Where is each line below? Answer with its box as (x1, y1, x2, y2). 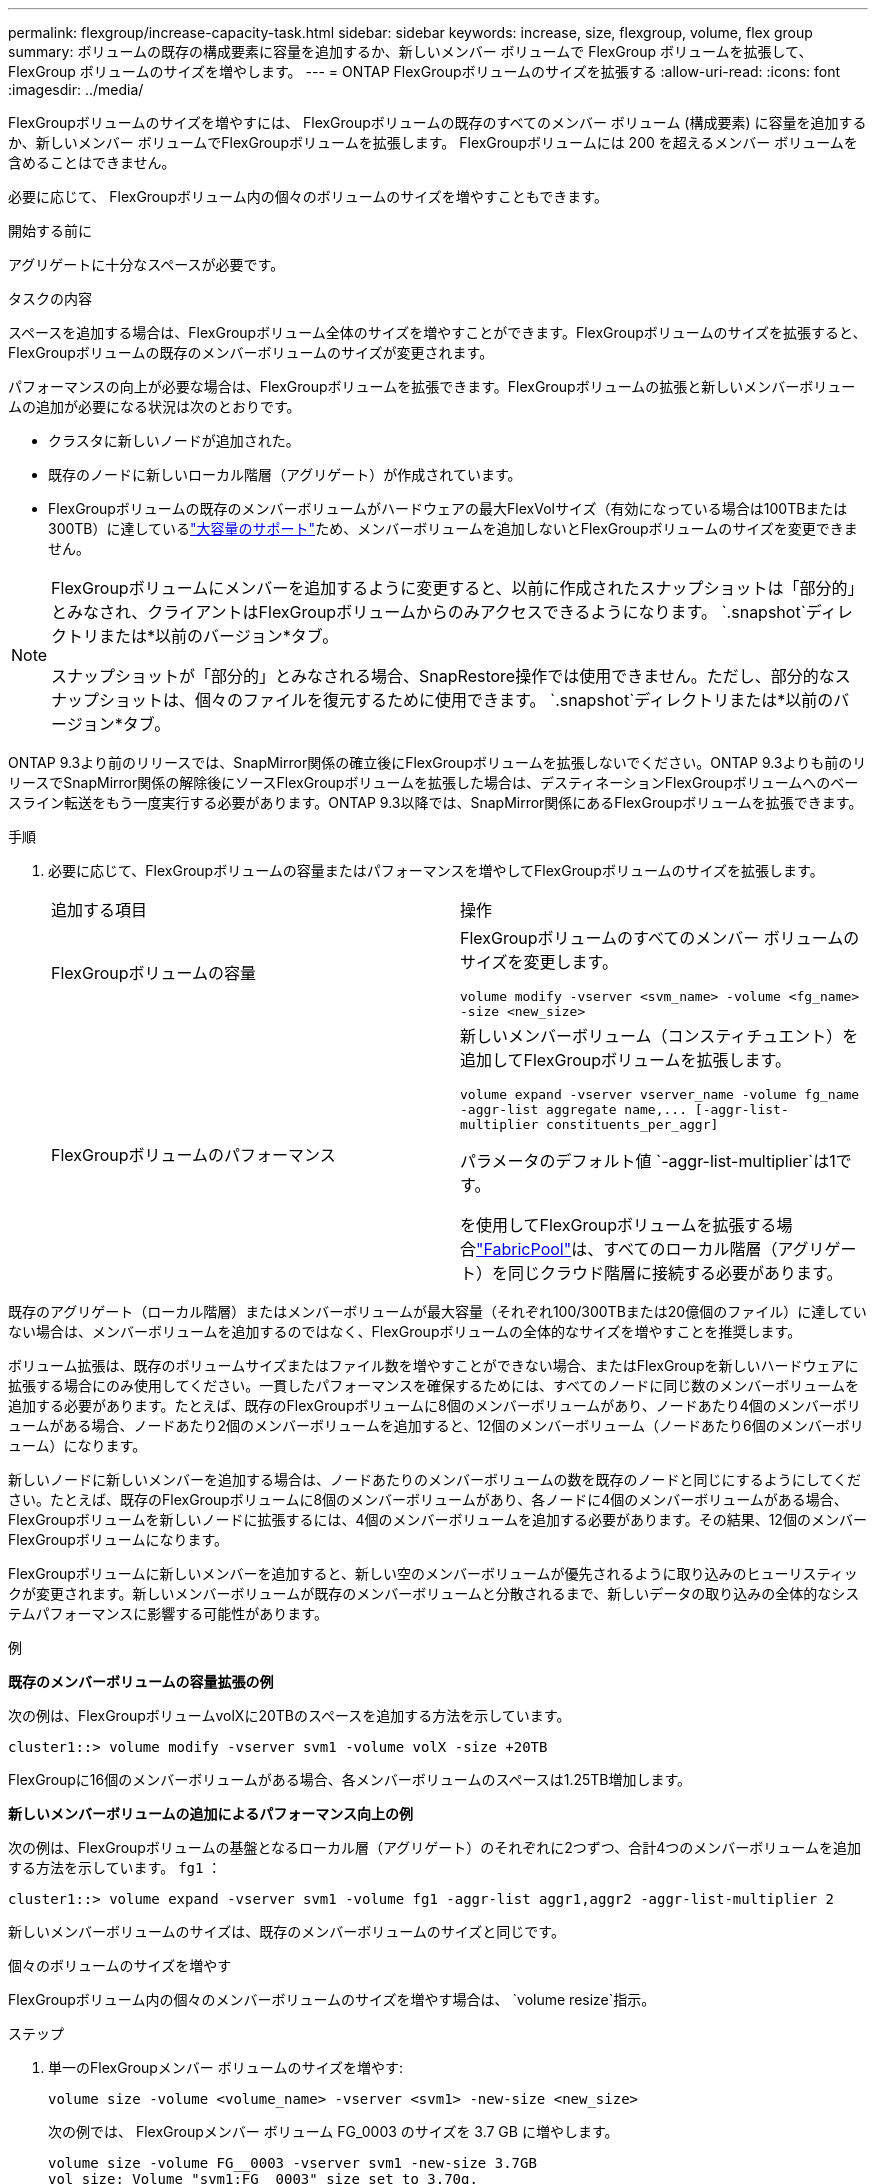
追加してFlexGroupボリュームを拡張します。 (460, 1050, 792, 1070)
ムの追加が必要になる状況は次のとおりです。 (8, 398, 301, 415)
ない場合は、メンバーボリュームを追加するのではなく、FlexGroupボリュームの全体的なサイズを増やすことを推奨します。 (8, 1323, 802, 1340)
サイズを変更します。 (460, 952, 618, 972)
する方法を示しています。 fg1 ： (8, 1859, 222, 1876)
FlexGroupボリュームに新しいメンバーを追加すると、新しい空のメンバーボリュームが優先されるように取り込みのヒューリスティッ (8, 1565, 858, 1582)
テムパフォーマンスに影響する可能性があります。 (8, 1605, 328, 1622)
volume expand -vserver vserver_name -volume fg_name (460, 1087, 860, 1102)
